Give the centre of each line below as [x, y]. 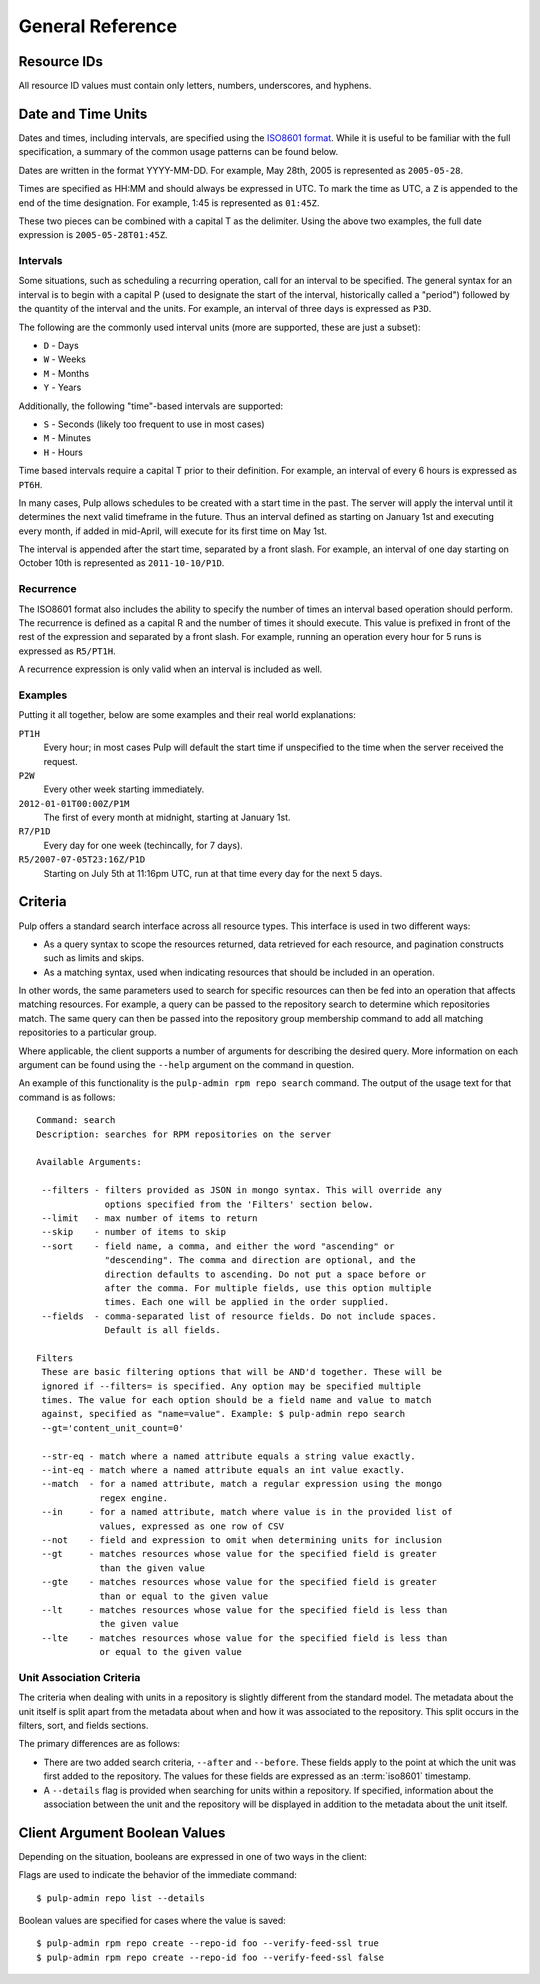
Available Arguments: [89, 1162]
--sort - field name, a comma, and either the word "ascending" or [218, 1246]
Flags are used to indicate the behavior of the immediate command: [157, 1875]
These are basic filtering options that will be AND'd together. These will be [242, 1372]
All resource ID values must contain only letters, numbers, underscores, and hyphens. [195, 86]
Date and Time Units [83, 113]
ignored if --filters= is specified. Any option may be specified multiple [231, 1386]
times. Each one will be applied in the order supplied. [247, 1302]
